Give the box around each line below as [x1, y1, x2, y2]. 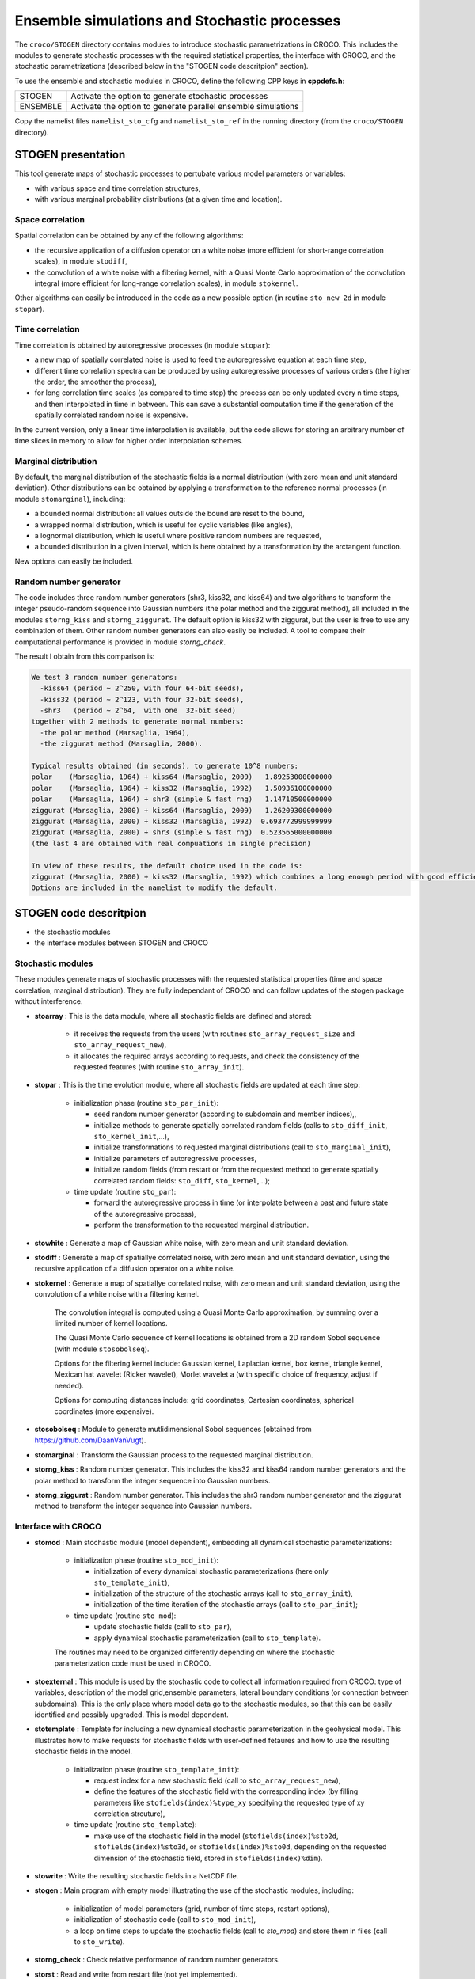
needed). [54, 1381, 85, 1390]
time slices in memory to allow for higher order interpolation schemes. [14, 435, 243, 445]
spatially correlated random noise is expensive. [34, 410, 188, 420]
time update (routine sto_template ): [74, 1820, 197, 1829]
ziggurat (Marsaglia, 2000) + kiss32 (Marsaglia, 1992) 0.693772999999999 [31, 816, 332, 826]
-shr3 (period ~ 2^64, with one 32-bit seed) [40, 706, 237, 716]
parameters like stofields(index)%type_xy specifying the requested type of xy [93, 1798, 365, 1807]
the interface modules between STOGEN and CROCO [34, 938, 209, 948]
